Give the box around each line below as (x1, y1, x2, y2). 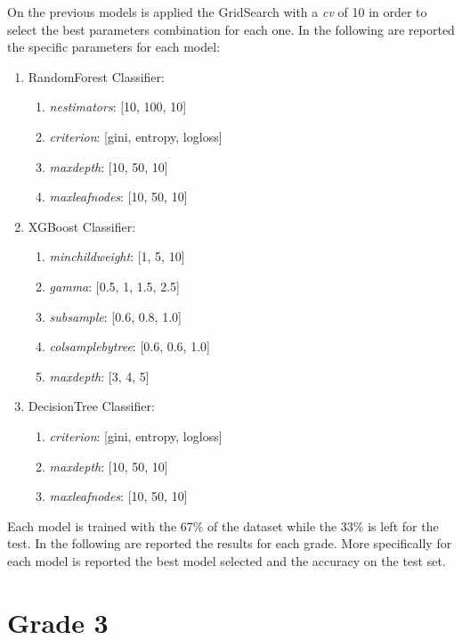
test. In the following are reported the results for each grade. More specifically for (7, 534, 452, 553)
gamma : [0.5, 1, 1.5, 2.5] (49, 276, 180, 295)
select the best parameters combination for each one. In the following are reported (7, 20, 455, 38)
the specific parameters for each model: (7, 37, 221, 56)
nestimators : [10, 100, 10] (49, 97, 187, 116)
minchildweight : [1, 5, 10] (49, 247, 185, 266)
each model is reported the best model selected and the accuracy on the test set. (7, 551, 446, 570)
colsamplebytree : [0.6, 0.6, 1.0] (49, 337, 210, 356)
